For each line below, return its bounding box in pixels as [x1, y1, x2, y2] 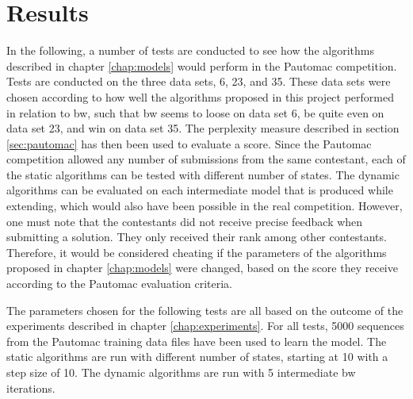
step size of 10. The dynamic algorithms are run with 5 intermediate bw [6, 364, 356, 380]
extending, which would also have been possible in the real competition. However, [6, 198, 403, 214]
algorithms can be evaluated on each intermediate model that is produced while [6, 182, 393, 198]
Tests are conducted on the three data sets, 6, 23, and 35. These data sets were [6, 73, 391, 90]
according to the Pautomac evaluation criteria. [6, 275, 232, 292]
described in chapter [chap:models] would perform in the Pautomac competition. [6, 57, 397, 74]
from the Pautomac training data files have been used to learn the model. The [6, 332, 387, 349]
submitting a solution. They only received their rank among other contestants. [6, 228, 387, 245]
